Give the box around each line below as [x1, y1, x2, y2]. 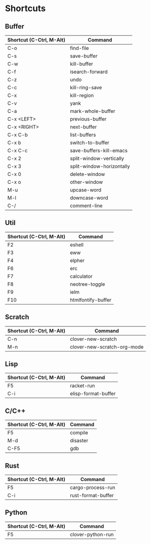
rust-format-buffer [69, 492, 114, 499]
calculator [69, 272, 93, 279]
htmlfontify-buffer [69, 296, 112, 303]
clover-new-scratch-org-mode [69, 343, 144, 350]
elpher [69, 257, 85, 264]
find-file [69, 45, 89, 51]
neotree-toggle [69, 281, 105, 288]
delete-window [69, 171, 105, 177]
